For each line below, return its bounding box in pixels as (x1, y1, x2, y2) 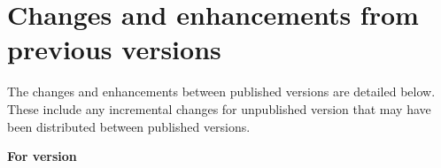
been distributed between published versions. (7, 117, 251, 135)
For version (7, 147, 77, 165)
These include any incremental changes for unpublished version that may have (7, 99, 431, 118)
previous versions (7, 31, 221, 67)
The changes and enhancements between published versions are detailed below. (7, 82, 436, 101)
